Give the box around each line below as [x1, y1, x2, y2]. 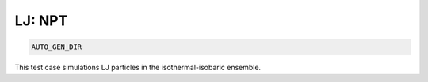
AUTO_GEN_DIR [31, 43, 82, 51]
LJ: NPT [14, 12, 68, 29]
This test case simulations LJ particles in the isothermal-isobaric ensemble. [14, 63, 262, 73]
